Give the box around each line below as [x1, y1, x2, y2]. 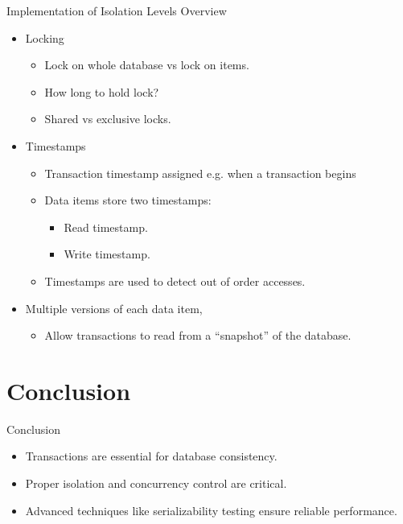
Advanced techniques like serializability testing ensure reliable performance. [25, 501, 397, 518]
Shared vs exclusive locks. [44, 110, 171, 127]
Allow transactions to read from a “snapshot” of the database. [44, 327, 352, 344]
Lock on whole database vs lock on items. [44, 56, 249, 73]
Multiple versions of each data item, [25, 299, 203, 316]
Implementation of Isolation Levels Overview [6, 2, 227, 19]
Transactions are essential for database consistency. [25, 448, 278, 464]
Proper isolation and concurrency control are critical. [25, 475, 287, 492]
